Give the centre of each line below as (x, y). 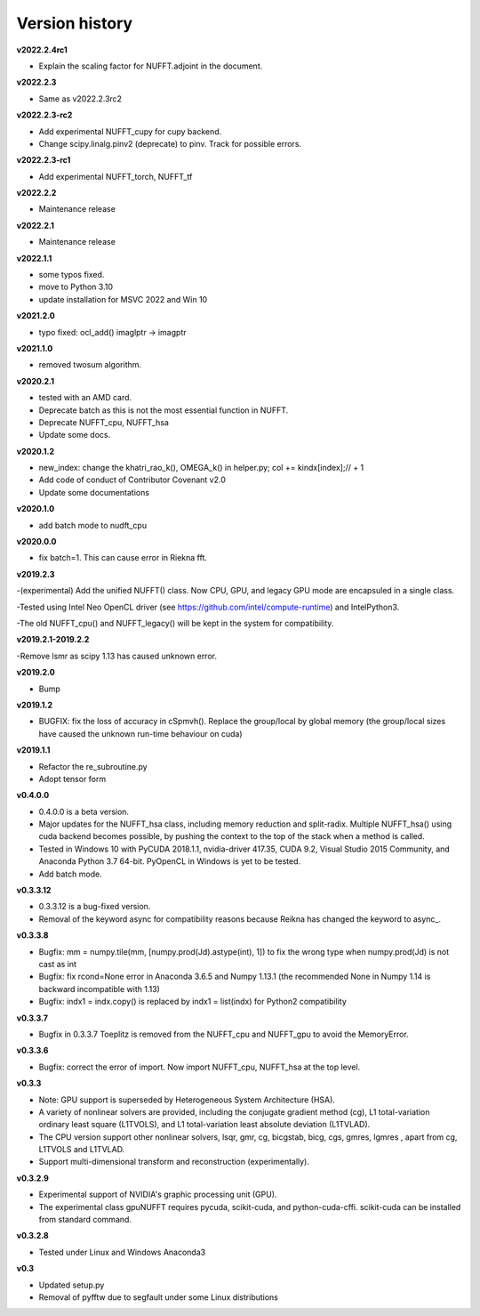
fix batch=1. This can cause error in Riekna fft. (123, 558)
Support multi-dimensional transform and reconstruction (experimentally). (174, 1162)
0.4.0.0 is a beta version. (84, 811)
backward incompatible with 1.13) (99, 989)
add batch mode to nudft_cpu (92, 525)
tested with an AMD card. (85, 398)
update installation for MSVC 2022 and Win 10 (123, 299)
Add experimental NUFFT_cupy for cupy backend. (130, 131)
